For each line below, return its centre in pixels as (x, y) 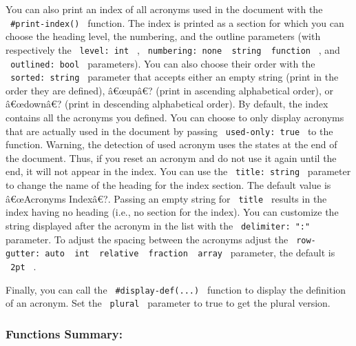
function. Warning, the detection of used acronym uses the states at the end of (171, 144)
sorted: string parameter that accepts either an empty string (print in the (175, 77)
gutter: (23, 254)
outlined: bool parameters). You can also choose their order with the (163, 63)
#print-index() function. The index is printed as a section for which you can (177, 22)
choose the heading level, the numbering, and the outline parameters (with (163, 36)
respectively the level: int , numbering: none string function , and (173, 49)
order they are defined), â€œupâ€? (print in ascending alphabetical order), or (170, 90)
